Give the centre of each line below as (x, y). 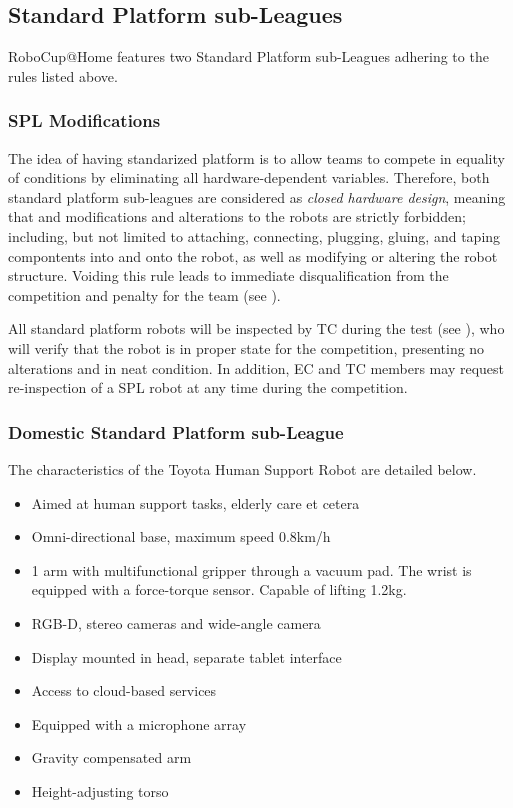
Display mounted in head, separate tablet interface (186, 656)
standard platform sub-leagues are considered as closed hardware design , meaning (257, 196)
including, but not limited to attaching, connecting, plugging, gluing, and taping (254, 235)
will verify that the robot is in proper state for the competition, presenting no (246, 347)
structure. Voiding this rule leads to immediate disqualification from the (228, 275)
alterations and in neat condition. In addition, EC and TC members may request (256, 367)
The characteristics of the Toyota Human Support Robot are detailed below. (242, 468)
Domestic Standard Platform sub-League (176, 431)
